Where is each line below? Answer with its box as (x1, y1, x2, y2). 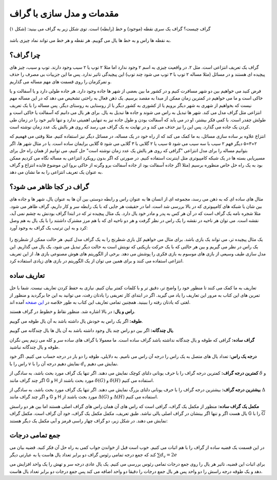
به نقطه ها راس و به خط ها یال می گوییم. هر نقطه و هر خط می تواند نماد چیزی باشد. (9, 37, 171, 43)
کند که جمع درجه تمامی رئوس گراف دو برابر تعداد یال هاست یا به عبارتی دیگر (9, 451, 156, 457)
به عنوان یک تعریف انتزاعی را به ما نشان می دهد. (9, 169, 103, 175)
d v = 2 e (160, 452, 177, 459)
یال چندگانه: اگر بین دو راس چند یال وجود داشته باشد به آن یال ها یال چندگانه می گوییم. (9, 327, 174, 333)
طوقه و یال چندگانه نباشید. (9, 344, 60, 350)
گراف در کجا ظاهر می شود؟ (9, 183, 89, 191)
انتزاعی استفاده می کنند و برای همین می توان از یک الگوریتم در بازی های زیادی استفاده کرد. (9, 258, 184, 264)
